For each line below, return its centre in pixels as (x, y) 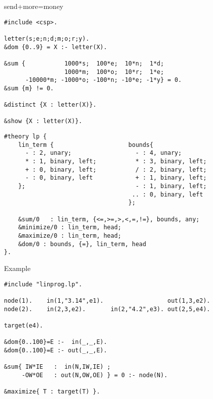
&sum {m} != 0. (29, 88)
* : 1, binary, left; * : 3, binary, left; (116, 162)
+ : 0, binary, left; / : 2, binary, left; (116, 169)
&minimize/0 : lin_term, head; (70, 228)
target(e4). (24, 325)
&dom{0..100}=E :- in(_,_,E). (56, 342)
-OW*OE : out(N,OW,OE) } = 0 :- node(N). (95, 375)
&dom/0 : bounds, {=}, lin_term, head (82, 244)
